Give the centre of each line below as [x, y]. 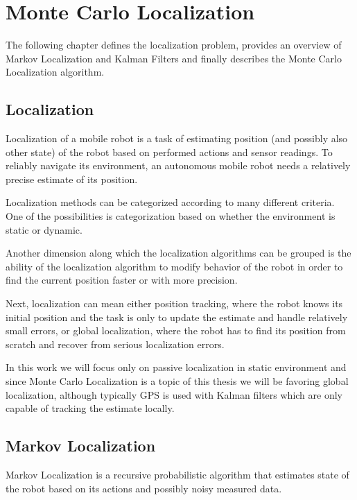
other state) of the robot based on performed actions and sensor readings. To [169, 152]
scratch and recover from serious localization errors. [115, 344]
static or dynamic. [44, 229]
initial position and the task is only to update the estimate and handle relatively [177, 317]
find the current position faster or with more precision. [122, 280]
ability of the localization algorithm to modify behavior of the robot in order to [174, 266]
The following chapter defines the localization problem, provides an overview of [174, 45]
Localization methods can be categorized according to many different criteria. [170, 202]
